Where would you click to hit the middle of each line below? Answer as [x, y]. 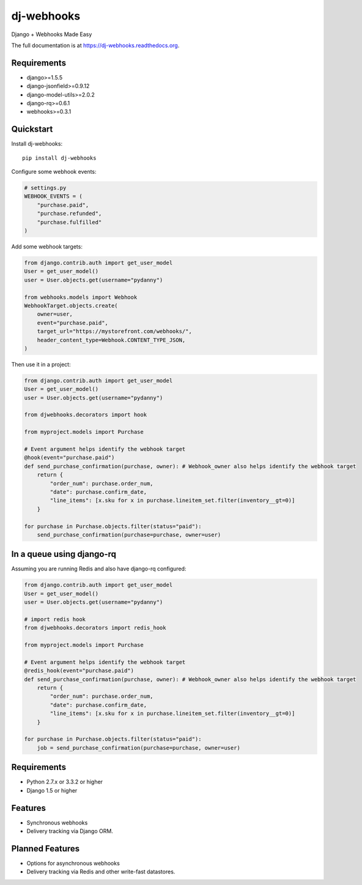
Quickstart [32, 129]
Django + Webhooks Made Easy [52, 34]
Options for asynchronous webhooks [73, 863]
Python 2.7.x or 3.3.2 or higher [65, 782]
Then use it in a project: [41, 364]
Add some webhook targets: [47, 247]
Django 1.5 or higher [52, 790]
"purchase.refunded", [69, 214]
